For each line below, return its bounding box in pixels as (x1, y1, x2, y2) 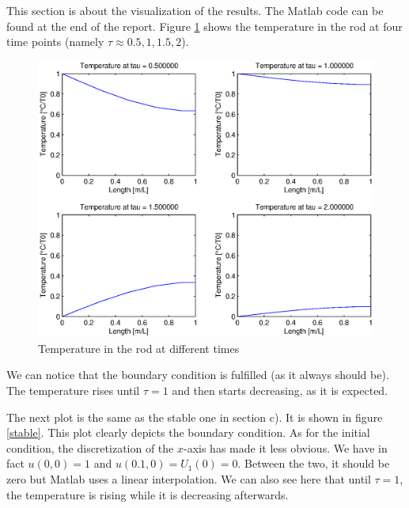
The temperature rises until (6, 382, 140, 399)
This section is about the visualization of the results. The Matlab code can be (6, 2, 384, 18)
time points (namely (6, 33, 104, 50)
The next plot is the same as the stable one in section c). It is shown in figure (6, 408, 383, 425)
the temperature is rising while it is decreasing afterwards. (6, 486, 289, 502)
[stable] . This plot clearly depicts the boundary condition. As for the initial (6, 424, 370, 441)
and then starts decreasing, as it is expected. (172, 382, 388, 399)
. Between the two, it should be (237, 455, 390, 472)
